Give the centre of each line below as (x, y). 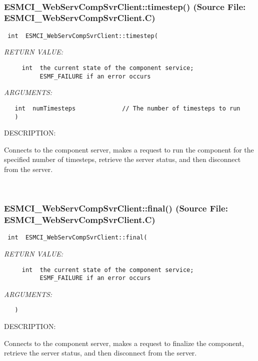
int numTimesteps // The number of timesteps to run (127, 108)
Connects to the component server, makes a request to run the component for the (129, 149)
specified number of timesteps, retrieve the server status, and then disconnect (122, 159)
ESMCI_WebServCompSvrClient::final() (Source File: (116, 208)
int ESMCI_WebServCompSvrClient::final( (77, 238)
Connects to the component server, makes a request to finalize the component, (124, 343)
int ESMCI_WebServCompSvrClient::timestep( (83, 36)
